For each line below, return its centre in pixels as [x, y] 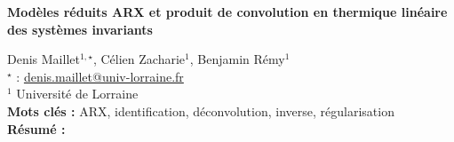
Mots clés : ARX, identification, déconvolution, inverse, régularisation [201, 110]
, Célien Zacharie [139, 59]
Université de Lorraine [77, 94]
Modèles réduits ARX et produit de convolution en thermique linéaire [227, 12]
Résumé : [36, 128]
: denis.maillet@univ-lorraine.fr [100, 76]
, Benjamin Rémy [237, 59]
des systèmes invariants [80, 29]
